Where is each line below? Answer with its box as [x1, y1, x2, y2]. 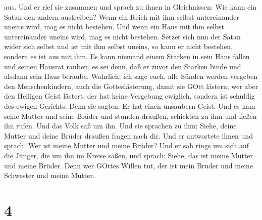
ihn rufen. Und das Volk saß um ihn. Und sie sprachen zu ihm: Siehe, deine [4, 120, 237, 131]
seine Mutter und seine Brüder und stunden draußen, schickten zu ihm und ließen [4, 110, 257, 121]
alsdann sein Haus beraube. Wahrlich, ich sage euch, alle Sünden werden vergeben [4, 71, 258, 81]
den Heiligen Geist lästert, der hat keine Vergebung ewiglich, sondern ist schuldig [4, 91, 255, 101]
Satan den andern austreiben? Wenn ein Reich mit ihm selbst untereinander [4, 11, 239, 22]
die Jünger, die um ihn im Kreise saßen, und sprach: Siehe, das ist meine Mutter [4, 150, 253, 160]
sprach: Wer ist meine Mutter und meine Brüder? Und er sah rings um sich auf [4, 140, 249, 151]
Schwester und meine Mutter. [4, 170, 95, 181]
